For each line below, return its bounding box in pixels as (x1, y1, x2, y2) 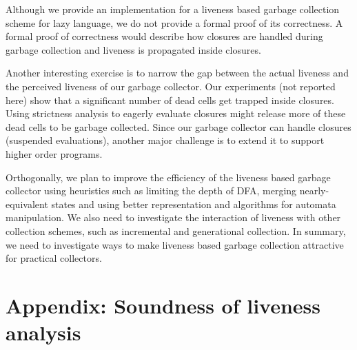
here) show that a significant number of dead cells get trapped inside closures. (6, 92, 334, 107)
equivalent (6, 196, 48, 211)
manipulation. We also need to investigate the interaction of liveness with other (6, 210, 341, 225)
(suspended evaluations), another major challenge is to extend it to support (6, 133, 325, 147)
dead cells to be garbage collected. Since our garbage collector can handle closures (6, 119, 351, 134)
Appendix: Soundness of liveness (6, 291, 321, 319)
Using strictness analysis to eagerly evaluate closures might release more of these (6, 106, 346, 121)
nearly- (299, 183, 329, 198)
